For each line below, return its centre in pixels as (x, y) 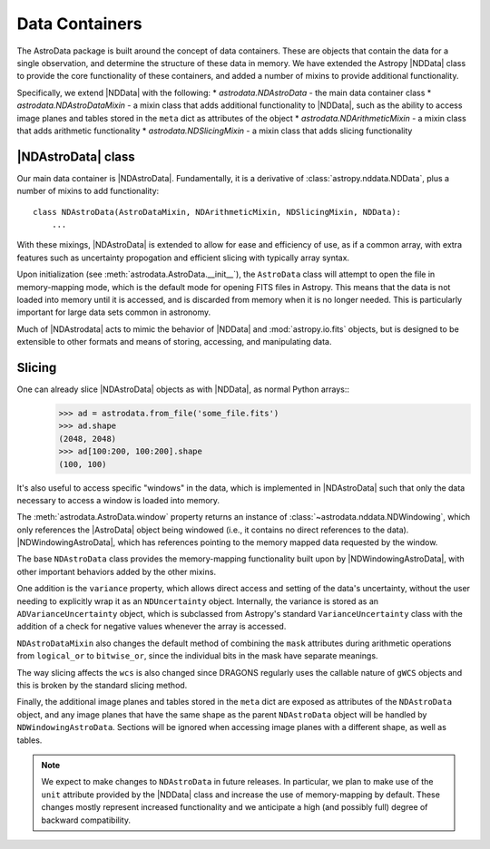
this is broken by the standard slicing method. (102, 685)
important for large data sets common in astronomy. (114, 312)
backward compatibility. (86, 820)
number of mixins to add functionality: (88, 191)
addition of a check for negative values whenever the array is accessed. (152, 627)
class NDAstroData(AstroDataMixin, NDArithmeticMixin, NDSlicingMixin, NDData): (217, 212)
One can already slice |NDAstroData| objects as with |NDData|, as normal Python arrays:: (183, 389)
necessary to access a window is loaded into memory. (118, 500)
